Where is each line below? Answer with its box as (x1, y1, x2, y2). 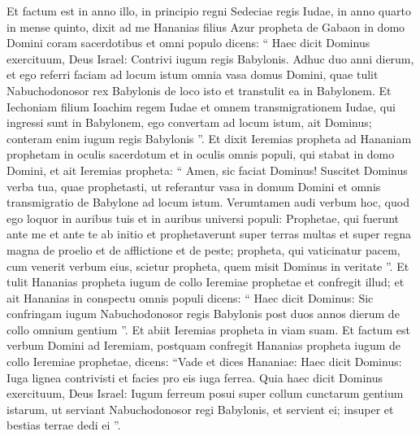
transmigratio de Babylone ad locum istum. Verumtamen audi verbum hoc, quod (6, 194, 409, 211)
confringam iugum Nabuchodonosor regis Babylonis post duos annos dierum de (6, 305, 400, 322)
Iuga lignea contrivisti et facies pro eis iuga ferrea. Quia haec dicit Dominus (6, 368, 383, 386)
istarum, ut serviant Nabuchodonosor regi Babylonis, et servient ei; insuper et (6, 400, 394, 417)
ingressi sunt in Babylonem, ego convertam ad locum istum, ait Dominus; (6, 114, 372, 131)
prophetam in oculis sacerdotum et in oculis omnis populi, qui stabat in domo (6, 146, 395, 163)
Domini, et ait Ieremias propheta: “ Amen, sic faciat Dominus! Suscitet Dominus (6, 161, 408, 178)
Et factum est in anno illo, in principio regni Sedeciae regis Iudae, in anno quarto (6, 2, 411, 19)
